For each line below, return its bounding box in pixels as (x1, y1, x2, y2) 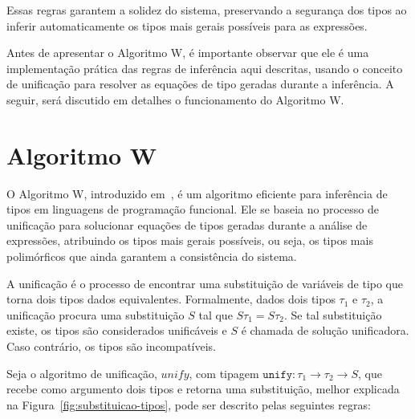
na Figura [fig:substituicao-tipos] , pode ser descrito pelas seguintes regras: (6, 396, 371, 413)
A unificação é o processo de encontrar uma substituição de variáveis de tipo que (6, 275, 404, 291)
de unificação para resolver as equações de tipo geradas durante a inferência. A (6, 75, 394, 92)
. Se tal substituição (283, 306, 382, 323)
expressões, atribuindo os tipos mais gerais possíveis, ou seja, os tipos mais (6, 232, 373, 249)
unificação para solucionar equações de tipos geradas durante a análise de (6, 216, 368, 233)
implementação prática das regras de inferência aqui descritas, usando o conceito (6, 59, 403, 76)
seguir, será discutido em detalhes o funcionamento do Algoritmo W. (6, 91, 344, 108)
